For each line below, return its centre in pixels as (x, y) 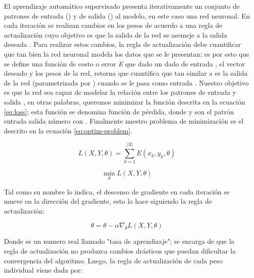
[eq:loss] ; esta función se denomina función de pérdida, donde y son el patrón (119, 111)
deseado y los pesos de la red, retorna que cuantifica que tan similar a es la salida (126, 73)
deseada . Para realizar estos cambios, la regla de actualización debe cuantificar (123, 44)
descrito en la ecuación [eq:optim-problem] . (68, 130)
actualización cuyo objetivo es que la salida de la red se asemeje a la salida (116, 34)
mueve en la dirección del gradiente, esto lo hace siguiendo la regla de (108, 201)
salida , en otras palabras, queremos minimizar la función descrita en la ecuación (125, 101)
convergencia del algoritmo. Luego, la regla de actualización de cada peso (113, 260)
